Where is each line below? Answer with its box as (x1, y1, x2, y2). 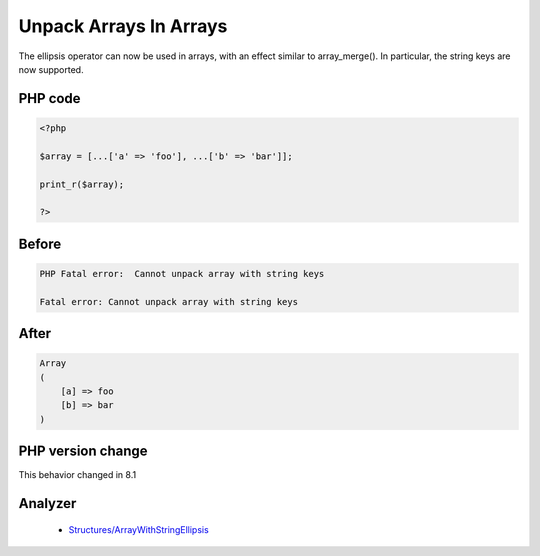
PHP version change (18, 443, 149, 460)
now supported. (18, 63, 84, 75)
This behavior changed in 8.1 (18, 469, 137, 481)
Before (18, 235, 62, 252)
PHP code (18, 90, 81, 107)
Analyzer (18, 495, 77, 512)
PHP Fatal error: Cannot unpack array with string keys (39, 268, 325, 279)
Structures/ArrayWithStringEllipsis (68, 523, 209, 535)
